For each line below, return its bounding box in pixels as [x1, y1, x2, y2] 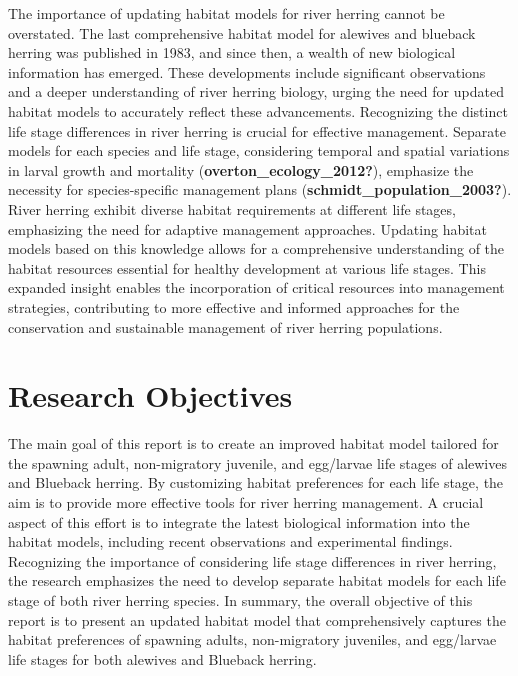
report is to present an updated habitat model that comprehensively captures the [8, 609, 506, 630]
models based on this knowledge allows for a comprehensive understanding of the [8, 238, 505, 259]
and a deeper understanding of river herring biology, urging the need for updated [8, 81, 504, 102]
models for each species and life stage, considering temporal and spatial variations [8, 140, 510, 161]
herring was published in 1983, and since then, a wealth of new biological [8, 42, 456, 63]
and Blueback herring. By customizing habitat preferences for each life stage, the [8, 472, 504, 493]
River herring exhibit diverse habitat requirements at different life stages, [8, 198, 456, 219]
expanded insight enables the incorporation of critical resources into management [8, 277, 505, 298]
